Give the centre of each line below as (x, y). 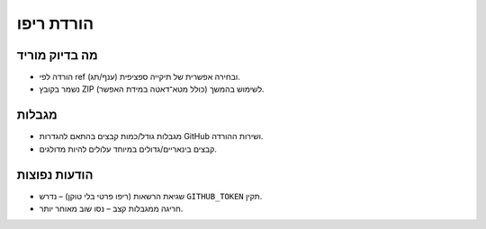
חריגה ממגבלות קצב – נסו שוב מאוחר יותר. (111, 209)
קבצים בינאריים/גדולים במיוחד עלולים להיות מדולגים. (128, 149)
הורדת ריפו (55, 23)
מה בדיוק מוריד (57, 55)
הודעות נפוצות (55, 175)
